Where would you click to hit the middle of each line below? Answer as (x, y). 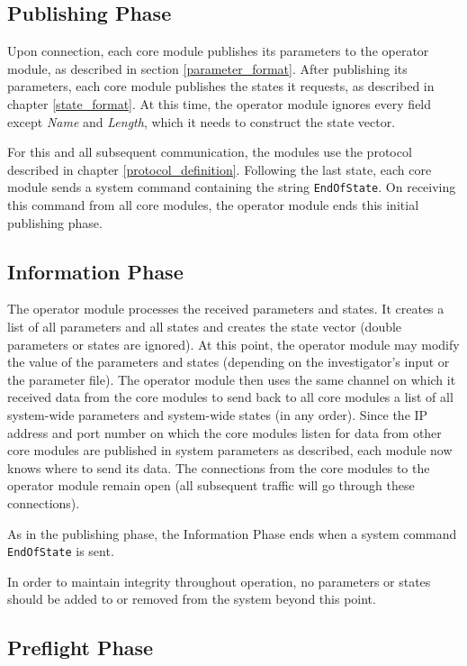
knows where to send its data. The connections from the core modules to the (219, 467)
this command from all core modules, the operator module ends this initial (213, 205)
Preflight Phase (81, 648)
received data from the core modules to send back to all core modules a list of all (230, 397)
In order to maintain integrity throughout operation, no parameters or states (219, 581)
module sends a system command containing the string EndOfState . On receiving (232, 187)
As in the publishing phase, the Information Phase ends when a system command (232, 533)
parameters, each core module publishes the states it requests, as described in (221, 86)
